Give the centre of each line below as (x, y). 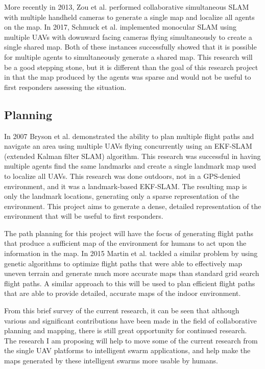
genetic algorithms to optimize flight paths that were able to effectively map (123, 263)
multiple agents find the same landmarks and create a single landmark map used (130, 166)
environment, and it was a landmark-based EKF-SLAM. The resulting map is (126, 186)
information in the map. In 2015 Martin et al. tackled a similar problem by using (131, 253)
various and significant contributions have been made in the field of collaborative (130, 320)
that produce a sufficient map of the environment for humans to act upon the (125, 243)
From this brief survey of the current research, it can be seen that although (122, 310)
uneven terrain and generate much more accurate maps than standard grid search (132, 273)
